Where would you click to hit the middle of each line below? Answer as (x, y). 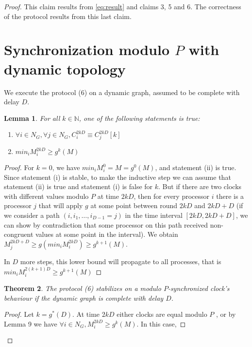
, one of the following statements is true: (139, 118)
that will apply (61, 205)
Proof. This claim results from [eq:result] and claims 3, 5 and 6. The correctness (123, 6)
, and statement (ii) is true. (196, 167)
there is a (230, 196)
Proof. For (19, 167)
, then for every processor (172, 196)
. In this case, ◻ (161, 323)
